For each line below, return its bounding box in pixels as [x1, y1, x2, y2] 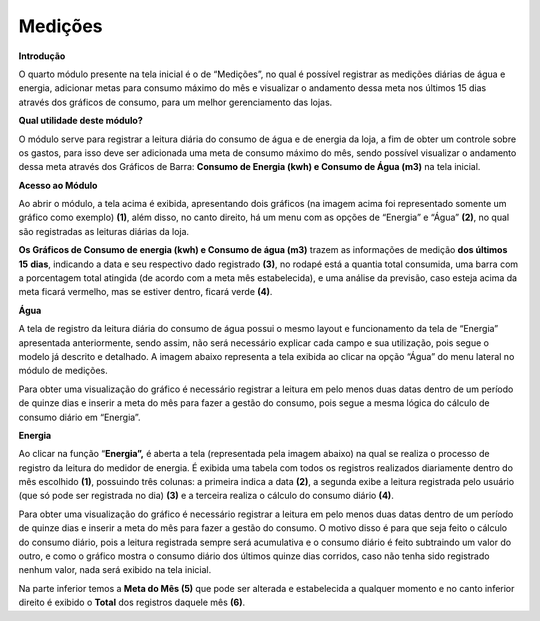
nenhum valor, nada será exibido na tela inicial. [18, 564, 212, 576]
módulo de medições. [18, 365, 109, 377]
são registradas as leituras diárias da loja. [18, 225, 190, 237]
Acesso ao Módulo [18, 179, 98, 191]
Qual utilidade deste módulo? [18, 115, 144, 127]
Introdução [18, 50, 66, 62]
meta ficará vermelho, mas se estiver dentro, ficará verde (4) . [18, 286, 273, 298]
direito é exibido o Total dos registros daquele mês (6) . [18, 596, 246, 609]
